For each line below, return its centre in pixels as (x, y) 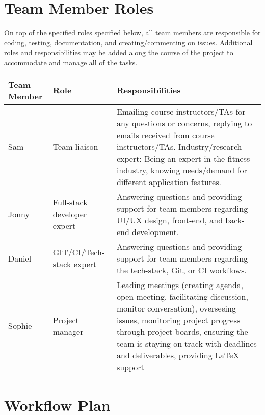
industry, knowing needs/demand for (182, 170)
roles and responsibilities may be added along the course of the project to (119, 52)
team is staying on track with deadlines (187, 343)
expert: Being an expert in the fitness (183, 158)
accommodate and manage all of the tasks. (71, 62)
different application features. (169, 181)
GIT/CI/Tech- (79, 252)
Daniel (20, 258)
